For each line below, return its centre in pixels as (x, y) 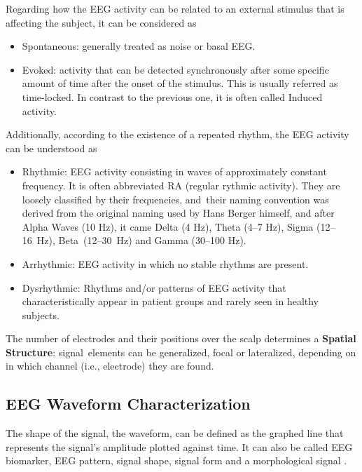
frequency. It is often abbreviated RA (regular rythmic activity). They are (181, 185)
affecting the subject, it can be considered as (101, 22)
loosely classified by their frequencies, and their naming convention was (175, 199)
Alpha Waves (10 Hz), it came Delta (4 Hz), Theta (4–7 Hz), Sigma (168, 226)
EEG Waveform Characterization (128, 404)
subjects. (41, 315)
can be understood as (51, 148)
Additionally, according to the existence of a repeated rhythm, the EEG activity (177, 134)
